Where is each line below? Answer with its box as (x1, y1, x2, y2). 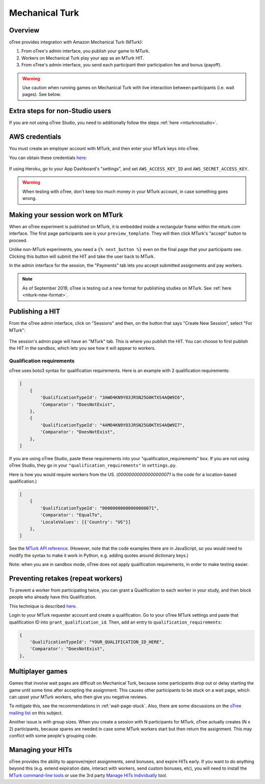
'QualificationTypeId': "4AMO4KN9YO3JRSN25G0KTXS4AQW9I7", (40, 422, 185, 428)
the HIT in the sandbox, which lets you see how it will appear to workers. (9, 345, 156, 351)
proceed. (9, 237, 27, 243)
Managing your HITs (9, 746, 72, 754)
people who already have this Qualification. (9, 594, 97, 600)
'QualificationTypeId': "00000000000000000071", (40, 505, 159, 511)
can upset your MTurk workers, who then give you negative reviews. (9, 694, 148, 700)
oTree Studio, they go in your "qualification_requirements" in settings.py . (9, 463, 177, 469)
